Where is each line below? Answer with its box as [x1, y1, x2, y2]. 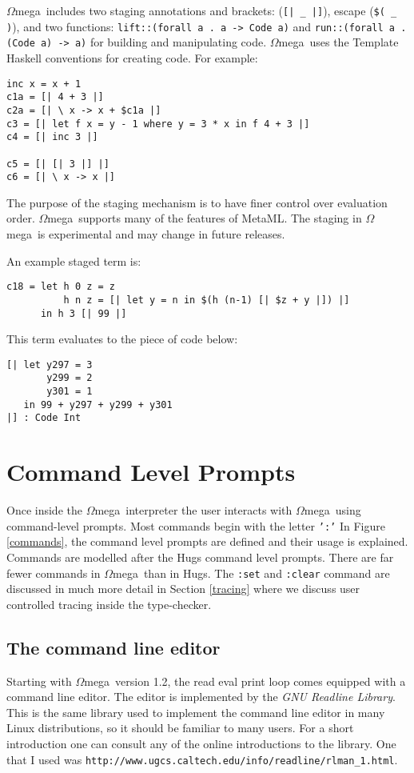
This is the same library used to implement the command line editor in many [6, 703, 385, 720]
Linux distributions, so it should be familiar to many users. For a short [6, 719, 354, 736]
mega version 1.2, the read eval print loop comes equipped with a [84, 672, 406, 689]
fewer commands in [6, 564, 101, 581]
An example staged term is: [6, 252, 141, 269]
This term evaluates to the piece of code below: [6, 330, 238, 347]
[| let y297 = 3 [6, 358, 93, 370]
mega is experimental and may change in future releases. [6, 226, 285, 242]
